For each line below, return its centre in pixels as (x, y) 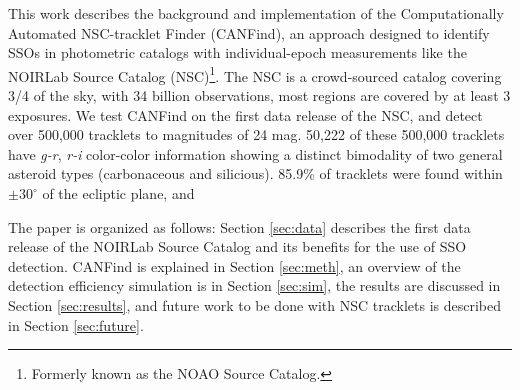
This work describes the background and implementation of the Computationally (256, 13)
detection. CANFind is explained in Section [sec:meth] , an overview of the (234, 265)
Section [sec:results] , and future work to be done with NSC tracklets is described (254, 304)
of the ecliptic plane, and (118, 193)
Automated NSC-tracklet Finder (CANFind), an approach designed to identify (249, 32)
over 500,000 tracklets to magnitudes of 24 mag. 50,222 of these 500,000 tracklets (256, 134)
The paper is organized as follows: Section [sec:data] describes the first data (239, 226)
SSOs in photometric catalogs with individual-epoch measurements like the (237, 52)
